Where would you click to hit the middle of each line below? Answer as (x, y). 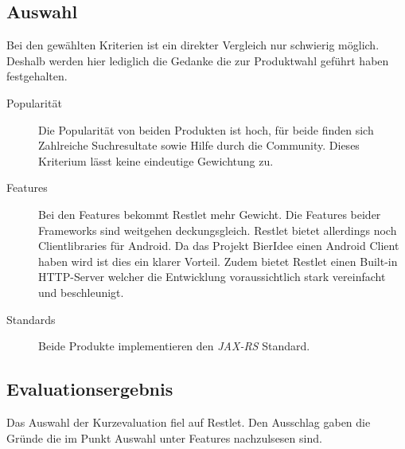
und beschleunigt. (81, 292)
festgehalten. (37, 76)
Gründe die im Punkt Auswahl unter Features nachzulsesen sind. (164, 437)
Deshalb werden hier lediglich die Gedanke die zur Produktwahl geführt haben (198, 60)
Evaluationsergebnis (90, 389)
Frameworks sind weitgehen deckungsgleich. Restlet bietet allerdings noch (218, 230)
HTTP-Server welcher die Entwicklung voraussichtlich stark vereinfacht (212, 277)
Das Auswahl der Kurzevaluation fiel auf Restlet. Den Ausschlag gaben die (189, 422)
